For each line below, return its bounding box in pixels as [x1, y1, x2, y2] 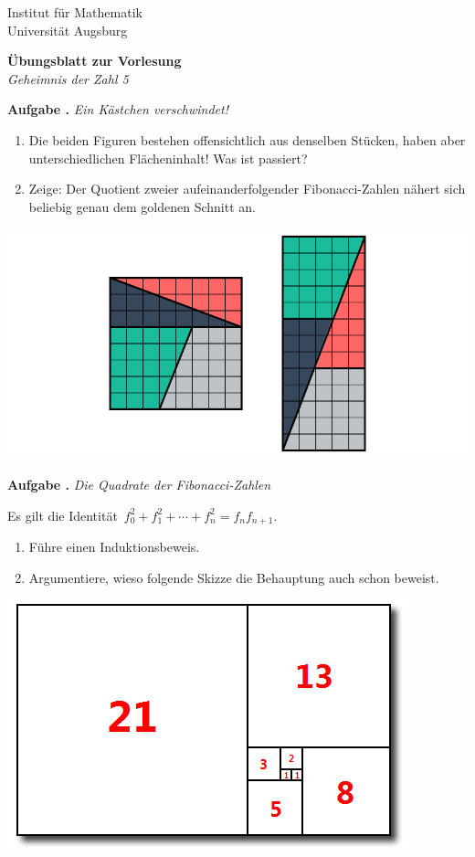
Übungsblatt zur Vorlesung [7, 51, 182, 70]
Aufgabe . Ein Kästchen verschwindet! [7, 100, 229, 119]
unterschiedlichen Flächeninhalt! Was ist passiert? [28, 148, 308, 167]
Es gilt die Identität [7, 505, 118, 524]
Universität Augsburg [7, 20, 128, 39]
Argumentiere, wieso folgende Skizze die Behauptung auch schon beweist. [28, 567, 439, 587]
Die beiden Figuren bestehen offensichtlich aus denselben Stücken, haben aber [28, 130, 466, 149]
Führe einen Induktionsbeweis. [28, 536, 200, 555]
